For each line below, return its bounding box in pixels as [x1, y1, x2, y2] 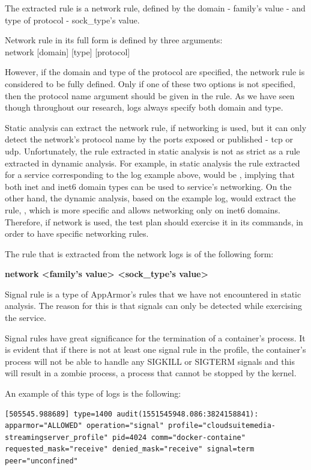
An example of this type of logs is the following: [5, 387, 181, 400]
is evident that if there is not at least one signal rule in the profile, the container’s [5, 343, 306, 356]
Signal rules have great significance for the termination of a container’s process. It [5, 331, 306, 344]
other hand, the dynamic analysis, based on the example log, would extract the [5, 192, 296, 204]
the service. [5, 311, 46, 324]
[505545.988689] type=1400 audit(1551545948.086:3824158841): [5, 409, 259, 418]
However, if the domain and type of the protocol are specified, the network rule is [5, 66, 305, 78]
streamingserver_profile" [5, 433, 108, 442]
